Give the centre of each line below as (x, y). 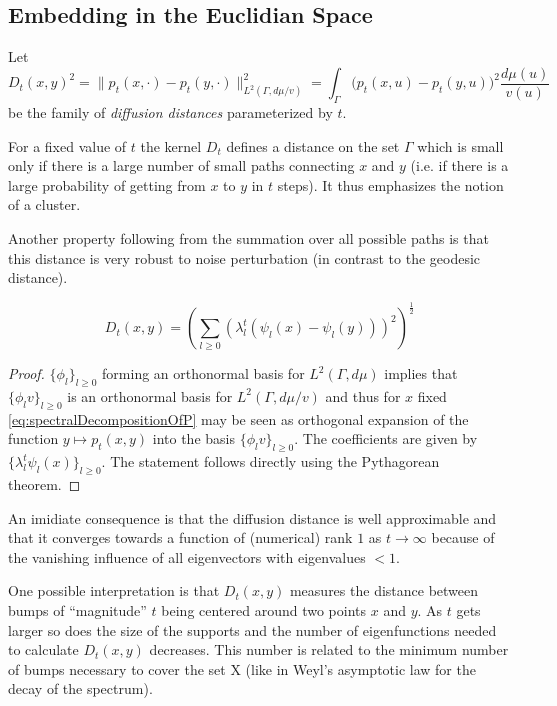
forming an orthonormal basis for (203, 373)
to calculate (43, 649)
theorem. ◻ (44, 483)
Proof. (26, 373)
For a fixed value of (67, 145)
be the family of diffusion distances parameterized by (170, 112)
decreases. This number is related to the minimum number (329, 649)
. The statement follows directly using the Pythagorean (270, 461)
